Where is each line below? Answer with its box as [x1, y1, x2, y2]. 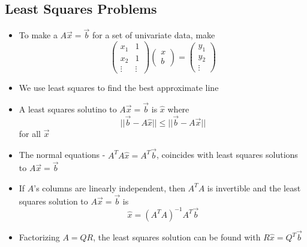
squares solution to [19, 194, 88, 207]
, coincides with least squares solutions [156, 148, 298, 161]
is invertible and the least [207, 181, 301, 194]
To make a [19, 29, 58, 41]
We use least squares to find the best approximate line [19, 81, 219, 94]
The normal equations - [19, 148, 106, 161]
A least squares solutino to [19, 102, 117, 115]
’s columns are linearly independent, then [34, 181, 185, 194]
